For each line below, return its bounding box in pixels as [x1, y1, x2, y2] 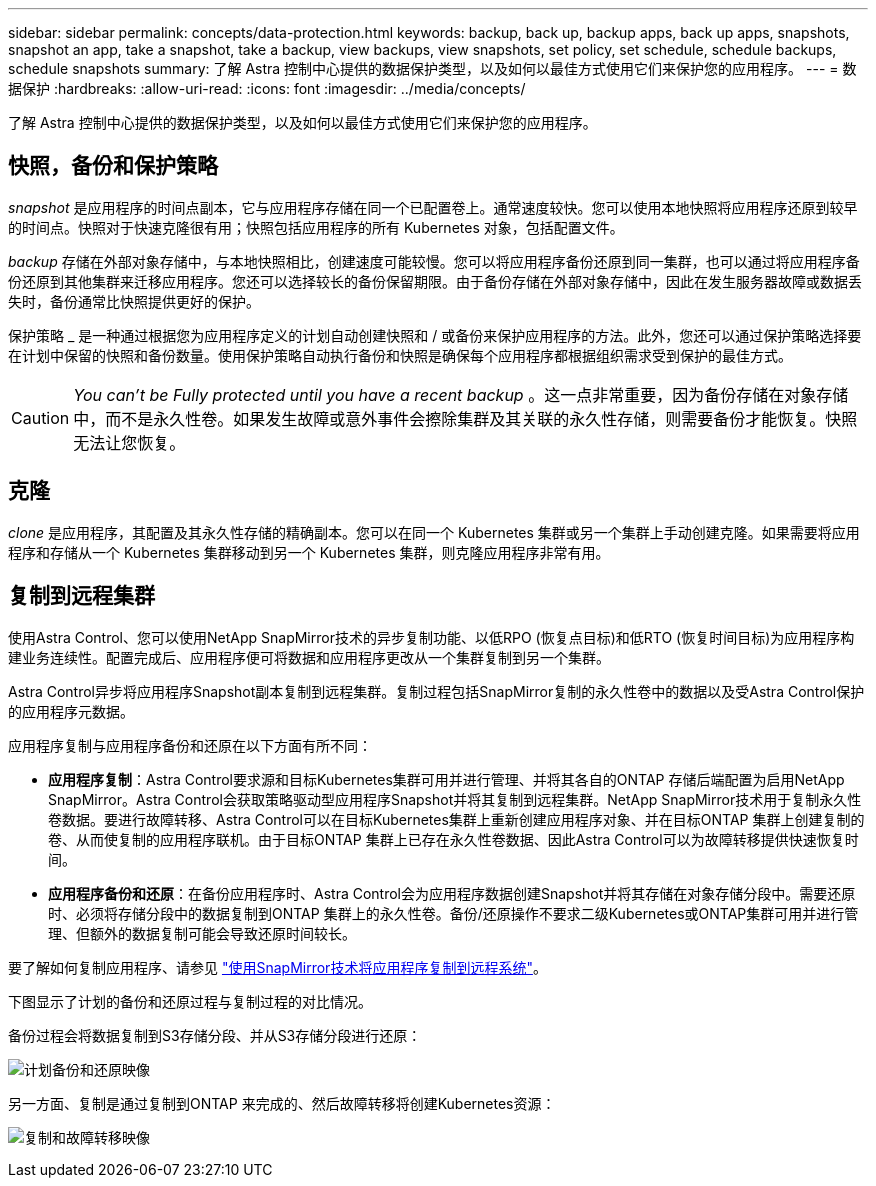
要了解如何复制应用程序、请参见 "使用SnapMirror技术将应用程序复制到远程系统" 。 [8, 958, 547, 976]
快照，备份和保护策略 [8, 153, 218, 179]
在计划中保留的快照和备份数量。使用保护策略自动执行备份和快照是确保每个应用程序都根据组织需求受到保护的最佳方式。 [8, 346, 792, 364]
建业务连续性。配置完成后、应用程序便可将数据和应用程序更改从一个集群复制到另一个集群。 [8, 648, 610, 666]
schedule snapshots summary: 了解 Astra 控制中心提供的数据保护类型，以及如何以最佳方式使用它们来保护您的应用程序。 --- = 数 [8, 60, 857, 77]
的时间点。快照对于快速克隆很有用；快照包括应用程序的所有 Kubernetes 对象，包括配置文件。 [8, 218, 624, 236]
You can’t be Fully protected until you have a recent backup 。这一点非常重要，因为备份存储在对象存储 [73, 384, 849, 405]
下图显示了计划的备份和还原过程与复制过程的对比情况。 [8, 992, 372, 1010]
